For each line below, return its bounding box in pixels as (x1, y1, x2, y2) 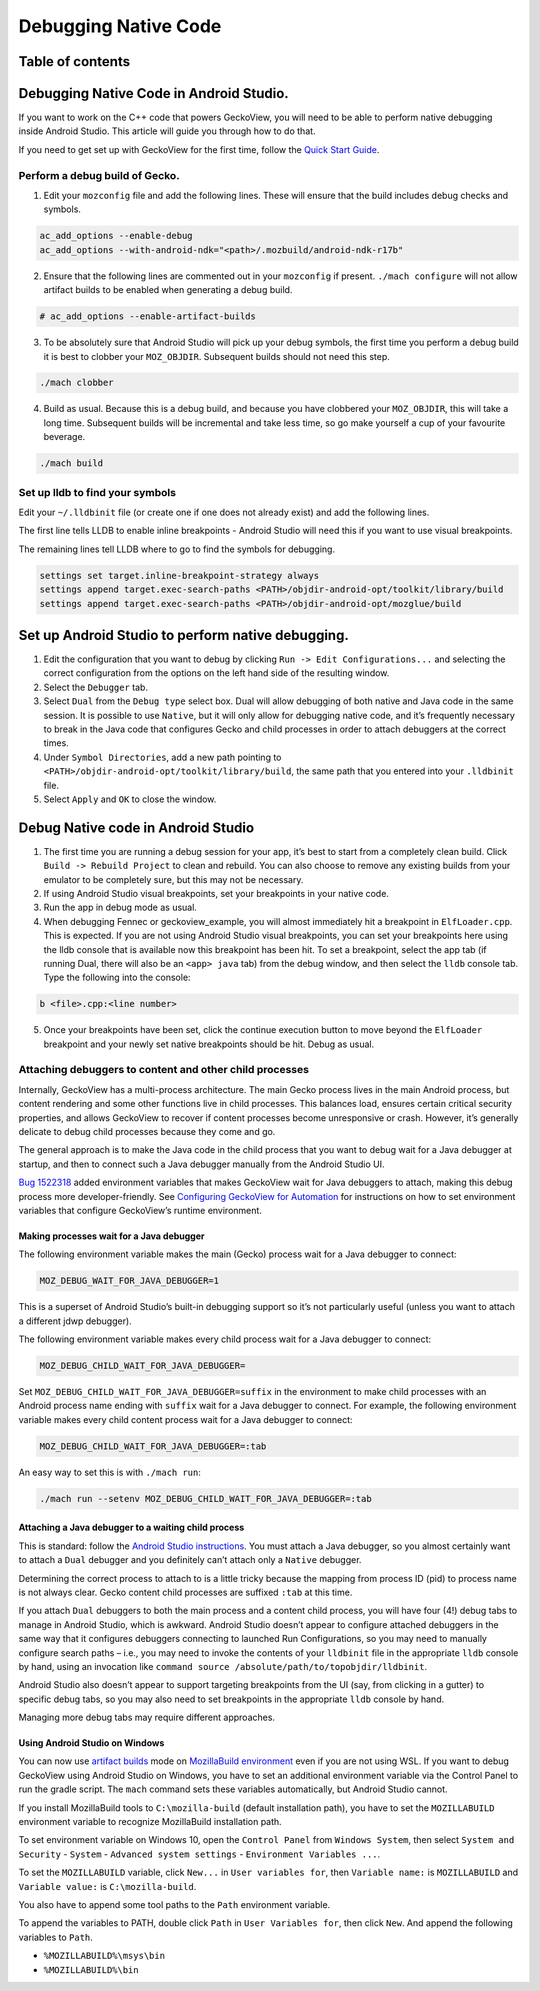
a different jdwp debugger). (18, 1315, 132, 1327)
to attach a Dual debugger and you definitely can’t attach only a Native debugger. (18, 1554, 362, 1566)
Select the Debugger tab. (43, 681, 149, 693)
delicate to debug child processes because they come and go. (18, 1126, 276, 1138)
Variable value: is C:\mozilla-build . (18, 1880, 197, 1892)
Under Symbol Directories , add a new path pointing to (43, 751, 282, 763)
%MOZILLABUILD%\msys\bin (43, 1950, 165, 1962)
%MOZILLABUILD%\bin (43, 1964, 139, 1975)
